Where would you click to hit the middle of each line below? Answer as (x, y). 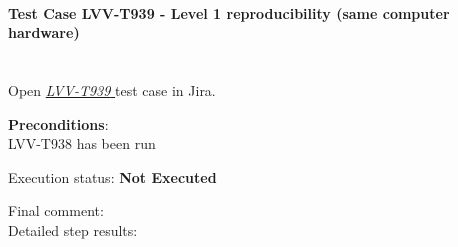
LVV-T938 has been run (82, 143)
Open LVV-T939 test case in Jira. (112, 89)
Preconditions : (58, 123)
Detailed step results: (73, 229)
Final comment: (56, 210)
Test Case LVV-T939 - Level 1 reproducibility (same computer (229, 12)
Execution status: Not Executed (112, 176)
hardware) (44, 32)
